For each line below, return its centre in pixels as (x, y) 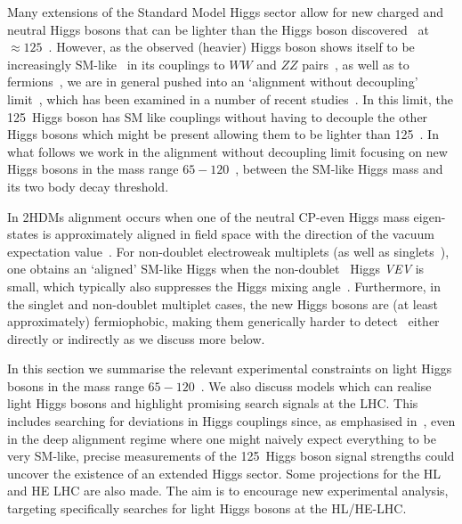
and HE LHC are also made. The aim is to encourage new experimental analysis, (228, 491)
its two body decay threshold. (88, 186)
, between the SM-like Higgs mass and (339, 169)
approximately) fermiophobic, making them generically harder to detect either (223, 321)
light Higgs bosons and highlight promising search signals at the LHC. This (213, 403)
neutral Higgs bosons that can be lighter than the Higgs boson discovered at (218, 29)
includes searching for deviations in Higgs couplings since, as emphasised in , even (231, 421)
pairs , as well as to (356, 64)
